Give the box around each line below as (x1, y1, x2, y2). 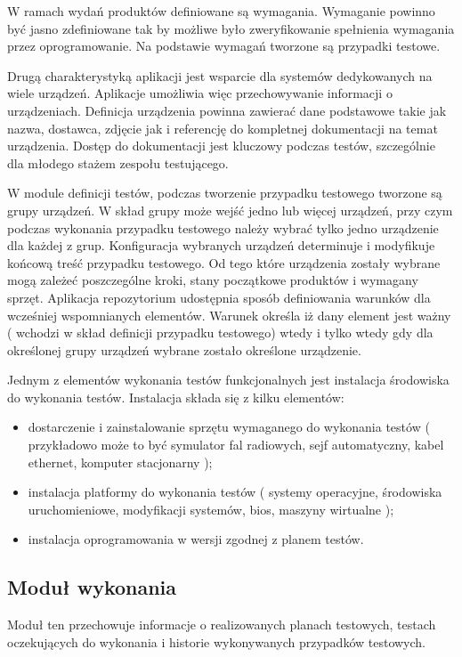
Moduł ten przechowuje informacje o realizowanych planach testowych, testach (7, 615, 436, 634)
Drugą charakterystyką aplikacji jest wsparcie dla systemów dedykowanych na (7, 66, 433, 85)
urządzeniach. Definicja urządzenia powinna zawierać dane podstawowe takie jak (7, 101, 447, 119)
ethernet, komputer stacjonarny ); (28, 452, 213, 471)
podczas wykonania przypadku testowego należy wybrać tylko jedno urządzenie (7, 218, 439, 237)
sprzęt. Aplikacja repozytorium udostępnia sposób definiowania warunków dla (7, 288, 431, 306)
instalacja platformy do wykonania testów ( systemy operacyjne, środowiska (28, 483, 442, 501)
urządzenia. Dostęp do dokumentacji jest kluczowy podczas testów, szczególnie (7, 136, 435, 155)
